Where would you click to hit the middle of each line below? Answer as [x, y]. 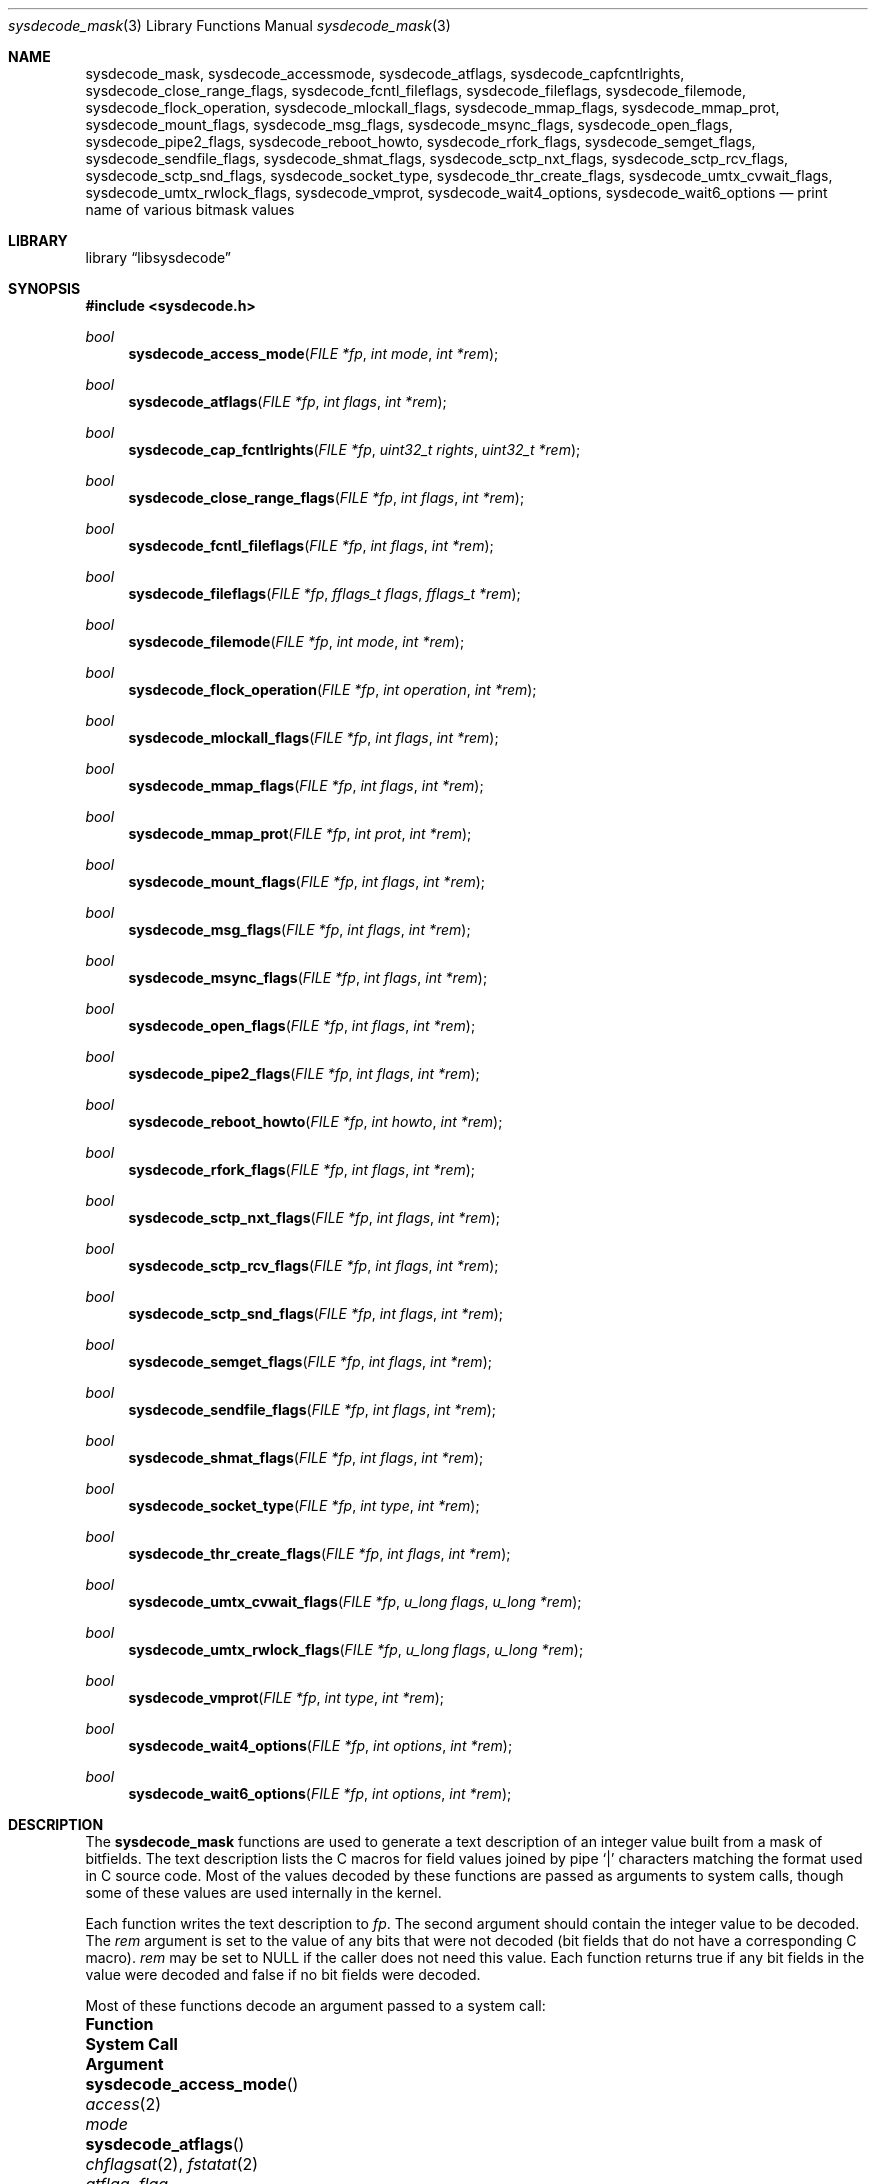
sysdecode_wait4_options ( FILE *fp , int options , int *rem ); [320, 1745]
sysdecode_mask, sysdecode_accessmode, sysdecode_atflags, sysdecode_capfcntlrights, [385, 73]
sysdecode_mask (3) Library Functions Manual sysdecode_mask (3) [229, 25]
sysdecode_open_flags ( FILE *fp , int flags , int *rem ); [302, 1025]
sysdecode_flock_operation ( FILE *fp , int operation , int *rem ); [332, 689]
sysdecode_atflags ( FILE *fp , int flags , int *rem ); [287, 401]
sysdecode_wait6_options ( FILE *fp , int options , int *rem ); [320, 1793]
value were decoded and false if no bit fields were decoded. [283, 1974]
